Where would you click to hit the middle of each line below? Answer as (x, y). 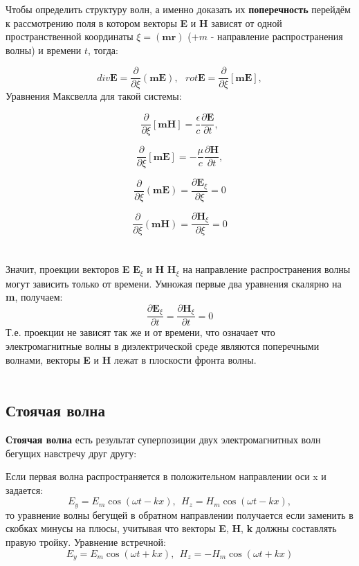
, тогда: (103, 50)
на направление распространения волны (267, 269)
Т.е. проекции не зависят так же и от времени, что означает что (140, 332)
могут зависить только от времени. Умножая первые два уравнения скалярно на (174, 283)
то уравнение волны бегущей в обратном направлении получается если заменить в (179, 514)
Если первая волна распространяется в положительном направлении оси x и (166, 476)
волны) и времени (44, 50)
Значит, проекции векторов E (68, 269)
